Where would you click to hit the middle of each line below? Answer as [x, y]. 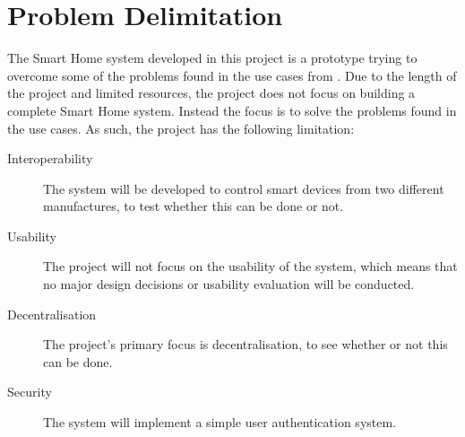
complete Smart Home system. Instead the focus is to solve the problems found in [232, 110]
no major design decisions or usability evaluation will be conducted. [229, 284]
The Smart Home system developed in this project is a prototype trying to [212, 58]
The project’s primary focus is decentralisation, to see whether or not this [245, 344]
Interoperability [50, 158]
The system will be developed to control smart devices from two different [244, 188]
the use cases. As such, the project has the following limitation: [181, 128]
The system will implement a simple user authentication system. [220, 422]
